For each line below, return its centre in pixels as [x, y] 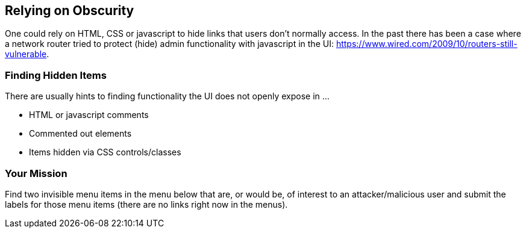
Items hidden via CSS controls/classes [105, 152]
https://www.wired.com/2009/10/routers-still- [427, 44]
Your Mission [36, 173]
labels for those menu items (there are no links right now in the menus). [146, 204]
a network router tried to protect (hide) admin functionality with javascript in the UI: [169, 44]
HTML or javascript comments [89, 115]
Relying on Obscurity [70, 11]
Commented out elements [80, 134]
